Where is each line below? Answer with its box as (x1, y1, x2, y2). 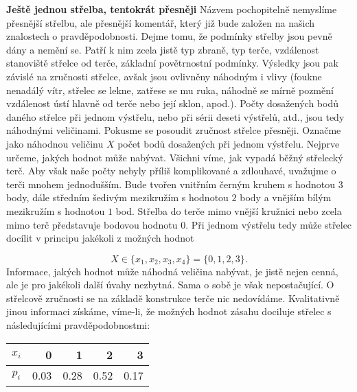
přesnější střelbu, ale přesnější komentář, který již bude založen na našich (6, 15, 315, 30)
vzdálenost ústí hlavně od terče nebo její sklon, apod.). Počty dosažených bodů (6, 96, 338, 111)
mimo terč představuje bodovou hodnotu (6, 217, 178, 231)
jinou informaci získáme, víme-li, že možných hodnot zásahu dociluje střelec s (6, 304, 332, 319)
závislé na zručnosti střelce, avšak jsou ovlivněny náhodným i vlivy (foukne (6, 69, 322, 83)
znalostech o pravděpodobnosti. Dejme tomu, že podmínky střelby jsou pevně (6, 29, 332, 43)
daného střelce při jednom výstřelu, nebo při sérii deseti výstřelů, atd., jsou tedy (6, 109, 345, 124)
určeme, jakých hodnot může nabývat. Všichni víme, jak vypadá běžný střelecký (6, 150, 343, 164)
